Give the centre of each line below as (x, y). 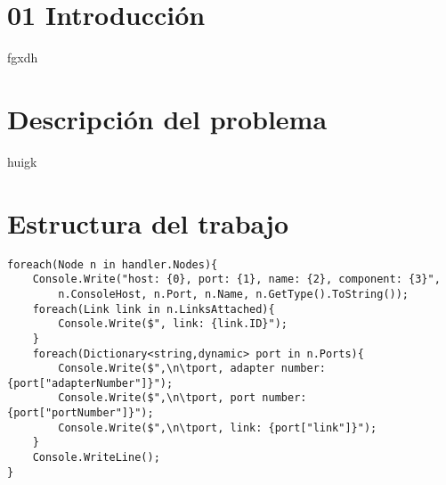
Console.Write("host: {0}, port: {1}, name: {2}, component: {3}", (236, 279)
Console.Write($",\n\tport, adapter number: (192, 369)
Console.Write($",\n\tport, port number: (182, 398)
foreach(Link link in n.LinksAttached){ (154, 309)
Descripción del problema (167, 118)
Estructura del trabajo (148, 222)
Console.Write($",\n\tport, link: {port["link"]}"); (218, 427)
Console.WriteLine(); (96, 458)
